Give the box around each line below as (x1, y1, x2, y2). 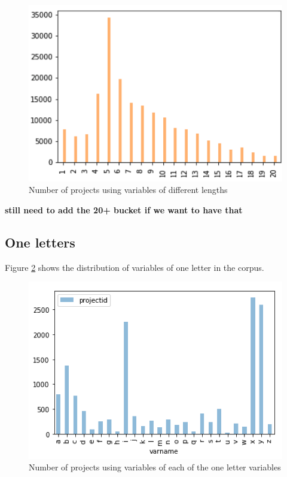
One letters (5, 233, 75, 251)
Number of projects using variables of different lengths (29, 183, 228, 196)
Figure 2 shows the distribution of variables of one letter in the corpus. (5, 261, 264, 273)
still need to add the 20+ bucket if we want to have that (5, 203, 243, 216)
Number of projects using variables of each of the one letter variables (29, 461, 281, 473)
